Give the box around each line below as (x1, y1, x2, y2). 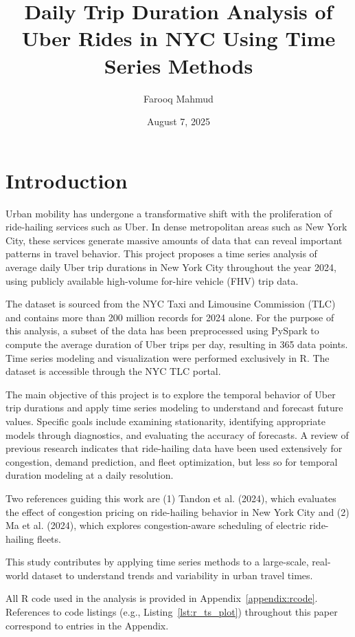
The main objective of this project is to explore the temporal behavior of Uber (5, 387, 336, 401)
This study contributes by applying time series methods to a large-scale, (5, 554, 309, 569)
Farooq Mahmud (144, 91, 214, 105)
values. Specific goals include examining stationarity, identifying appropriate (5, 413, 325, 428)
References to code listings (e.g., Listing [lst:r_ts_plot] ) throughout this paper (5, 605, 338, 619)
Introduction (5, 166, 128, 194)
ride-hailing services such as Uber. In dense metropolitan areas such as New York (5, 219, 347, 234)
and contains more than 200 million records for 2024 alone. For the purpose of (5, 310, 334, 324)
